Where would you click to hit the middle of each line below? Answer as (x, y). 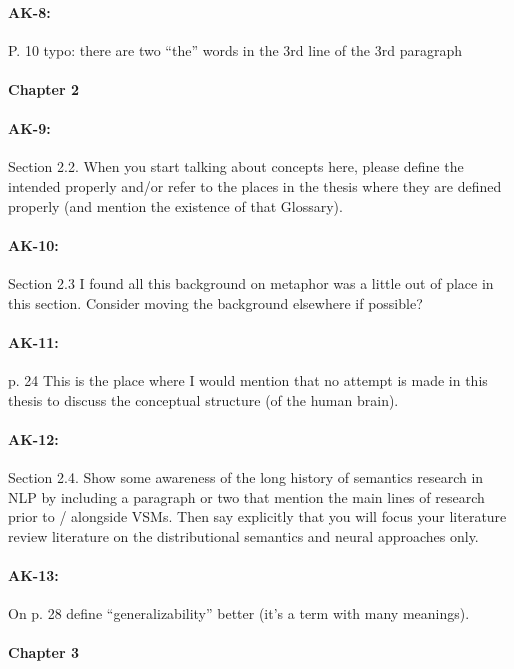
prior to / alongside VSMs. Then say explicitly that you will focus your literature (257, 516)
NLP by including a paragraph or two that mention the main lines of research (246, 496)
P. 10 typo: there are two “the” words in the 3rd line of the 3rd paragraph (235, 49)
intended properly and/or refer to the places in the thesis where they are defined (255, 185)
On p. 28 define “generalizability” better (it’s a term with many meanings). (239, 613)
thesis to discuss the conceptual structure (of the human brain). (203, 399)
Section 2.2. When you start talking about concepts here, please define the (236, 166)
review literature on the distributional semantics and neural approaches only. (243, 535)
